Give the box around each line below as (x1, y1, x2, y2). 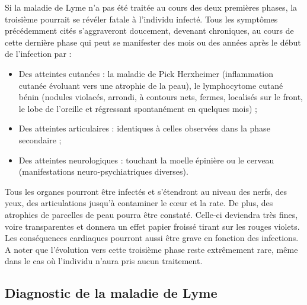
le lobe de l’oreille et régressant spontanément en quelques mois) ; (18, 102, 257, 114)
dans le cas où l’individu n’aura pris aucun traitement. (5, 255, 203, 267)
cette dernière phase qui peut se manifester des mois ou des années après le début (5, 36, 301, 48)
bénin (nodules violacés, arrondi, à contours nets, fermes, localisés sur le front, (18, 91, 303, 103)
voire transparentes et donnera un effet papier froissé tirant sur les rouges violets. (5, 220, 300, 232)
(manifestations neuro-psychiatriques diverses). (18, 165, 188, 178)
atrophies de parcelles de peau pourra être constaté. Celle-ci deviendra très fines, (5, 208, 298, 220)
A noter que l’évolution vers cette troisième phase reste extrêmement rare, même (5, 243, 298, 255)
